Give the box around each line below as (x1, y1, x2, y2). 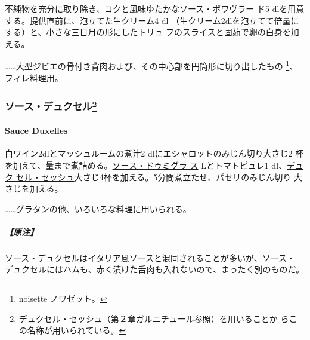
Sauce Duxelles (5, 124, 68, 137)
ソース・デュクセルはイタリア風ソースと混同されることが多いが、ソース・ (5, 251, 296, 264)
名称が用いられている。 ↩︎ (27, 324, 126, 336)
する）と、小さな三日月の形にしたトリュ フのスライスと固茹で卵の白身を (5, 26, 291, 38)
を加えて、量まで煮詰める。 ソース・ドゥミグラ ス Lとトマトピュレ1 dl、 (5, 158, 287, 171)
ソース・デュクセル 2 (5, 97, 97, 114)
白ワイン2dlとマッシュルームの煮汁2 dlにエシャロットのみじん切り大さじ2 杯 (5, 147, 304, 160)
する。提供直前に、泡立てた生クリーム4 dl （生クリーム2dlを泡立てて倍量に (5, 14, 299, 26)
